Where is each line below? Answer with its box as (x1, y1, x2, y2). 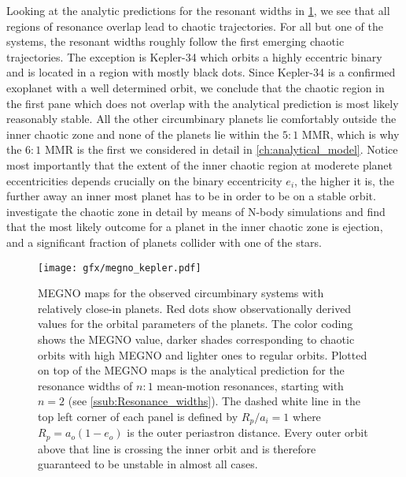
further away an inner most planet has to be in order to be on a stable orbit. (6, 188, 376, 204)
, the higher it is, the (294, 172, 394, 188)
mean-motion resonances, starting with (157, 377, 344, 393)
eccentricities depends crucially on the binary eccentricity (6, 172, 282, 188)
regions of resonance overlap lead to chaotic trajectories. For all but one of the (6, 17, 383, 34)
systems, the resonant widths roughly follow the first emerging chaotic (6, 33, 345, 50)
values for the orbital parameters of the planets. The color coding (38, 315, 353, 332)
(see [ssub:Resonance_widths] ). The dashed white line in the (68, 393, 360, 409)
